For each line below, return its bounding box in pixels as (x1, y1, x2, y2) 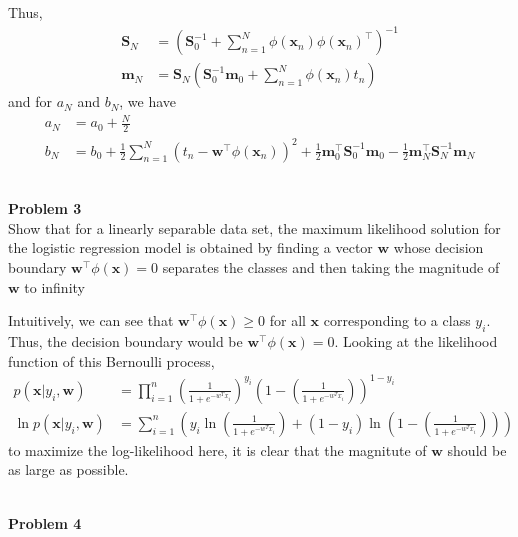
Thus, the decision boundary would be (8, 331, 243, 352)
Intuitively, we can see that (8, 310, 174, 331)
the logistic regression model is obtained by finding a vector (8, 237, 373, 258)
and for (8, 91, 53, 112)
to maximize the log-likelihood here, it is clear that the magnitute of (8, 439, 427, 460)
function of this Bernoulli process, (8, 350, 215, 371)
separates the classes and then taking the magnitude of (162, 257, 500, 278)
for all (269, 310, 306, 331)
